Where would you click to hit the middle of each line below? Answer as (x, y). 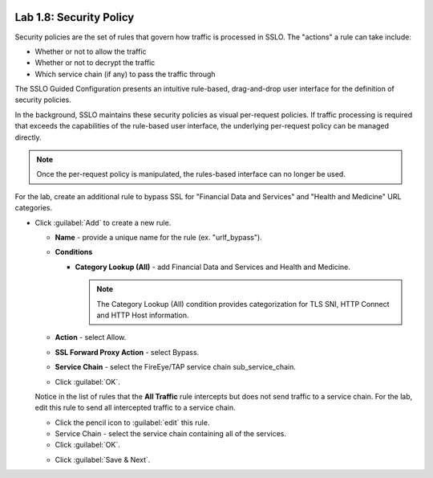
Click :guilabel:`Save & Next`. (103, 460)
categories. (33, 208)
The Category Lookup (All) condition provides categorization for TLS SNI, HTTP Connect (243, 304)
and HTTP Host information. (143, 315)
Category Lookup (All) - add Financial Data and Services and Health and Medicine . (212, 267)
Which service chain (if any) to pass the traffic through (125, 74)
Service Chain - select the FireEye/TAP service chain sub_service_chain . (176, 367)
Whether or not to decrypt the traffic (95, 63)
